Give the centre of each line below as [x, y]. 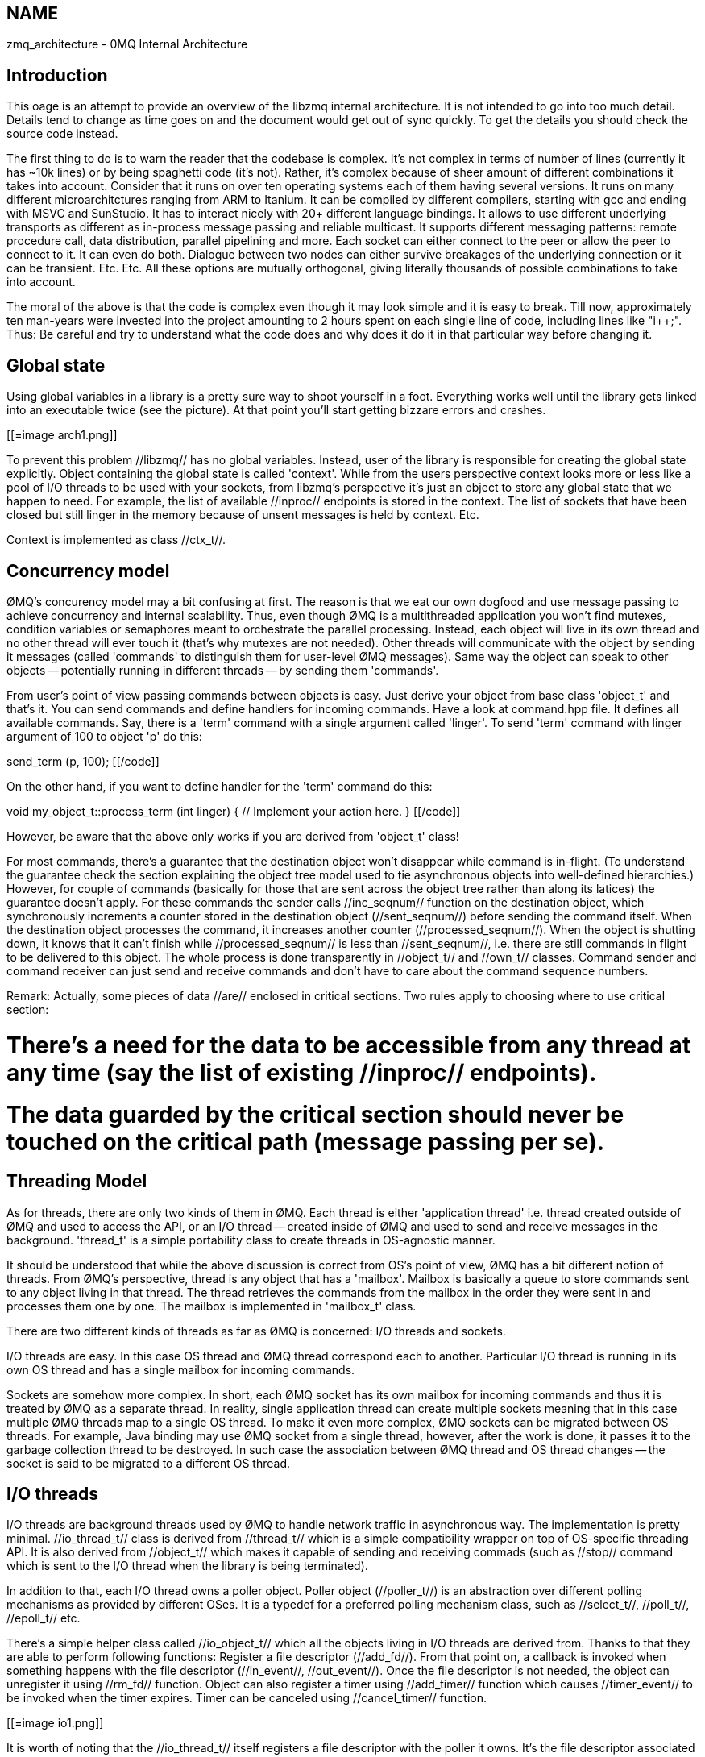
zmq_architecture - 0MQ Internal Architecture [127, 44]
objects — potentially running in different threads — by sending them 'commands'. [223, 670]
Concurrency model [88, 571]
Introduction [57, 75]
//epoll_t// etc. [44, 1618]
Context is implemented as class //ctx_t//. [116, 540]
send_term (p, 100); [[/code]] [83, 761]
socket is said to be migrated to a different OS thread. [149, 1463]
